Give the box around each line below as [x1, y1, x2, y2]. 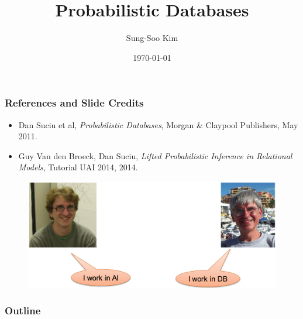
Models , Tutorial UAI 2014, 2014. [18, 161, 138, 173]
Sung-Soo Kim [126, 32, 178, 44]
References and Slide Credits [5, 95, 144, 110]
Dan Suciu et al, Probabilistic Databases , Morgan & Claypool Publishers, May [18, 118, 298, 131]
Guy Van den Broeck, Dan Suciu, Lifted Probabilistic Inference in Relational [18, 149, 292, 162]
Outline [5, 303, 41, 318]
